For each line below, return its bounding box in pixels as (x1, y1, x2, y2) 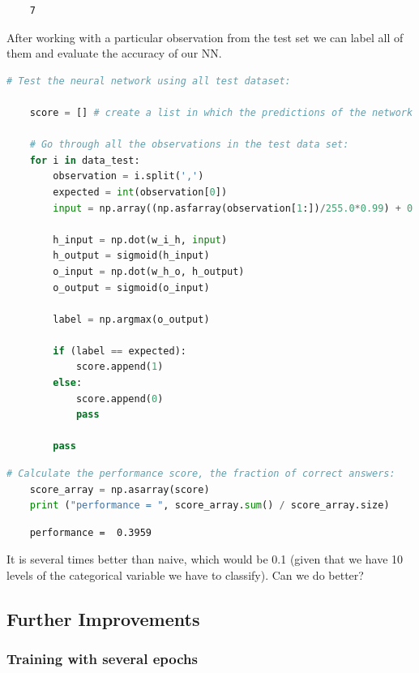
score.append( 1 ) (75, 361, 164, 373)
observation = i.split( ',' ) (53, 170, 204, 182)
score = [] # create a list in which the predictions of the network (29, 106, 413, 118)
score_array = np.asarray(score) (29, 483, 210, 495)
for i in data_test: (29, 154, 140, 166)
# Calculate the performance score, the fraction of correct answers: (6, 468, 395, 480)
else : (53, 377, 83, 389)
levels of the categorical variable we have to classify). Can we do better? (6, 567, 364, 583)
